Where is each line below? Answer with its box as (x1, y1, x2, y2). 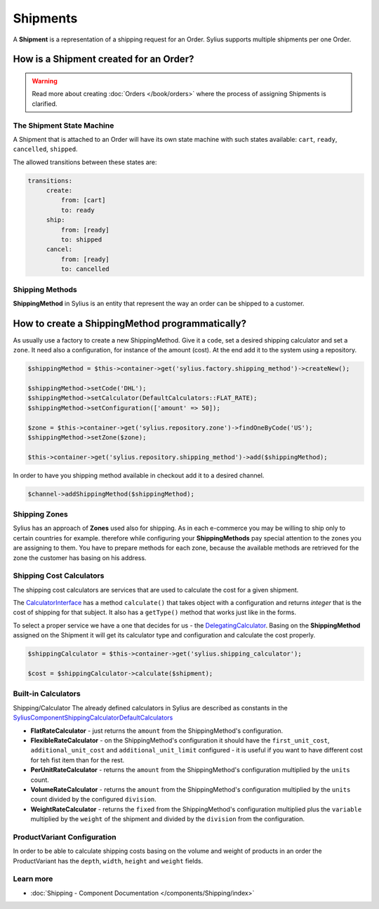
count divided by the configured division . (30, 795, 157, 804)
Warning (32, 77, 58, 85)
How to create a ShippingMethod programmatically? (13, 317, 247, 329)
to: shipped (60, 235, 102, 244)
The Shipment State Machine (13, 120, 114, 130)
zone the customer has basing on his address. (13, 553, 147, 562)
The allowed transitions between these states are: (13, 158, 157, 166)
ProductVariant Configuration (13, 832, 117, 842)
